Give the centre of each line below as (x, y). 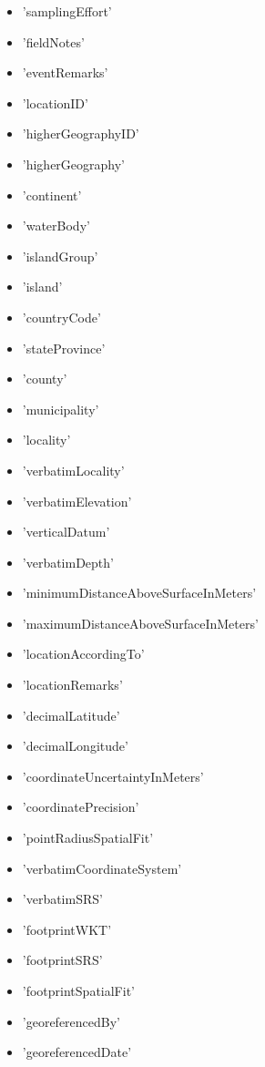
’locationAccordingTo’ (83, 654)
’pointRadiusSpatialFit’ (88, 838)
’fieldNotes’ (53, 41)
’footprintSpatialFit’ (78, 990)
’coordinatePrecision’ (81, 807)
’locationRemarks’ (72, 685)
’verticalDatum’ (66, 532)
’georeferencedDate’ (77, 1052)
